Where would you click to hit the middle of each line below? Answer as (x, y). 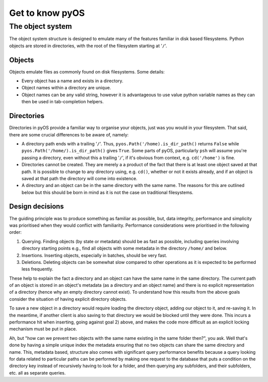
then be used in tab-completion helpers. (63, 102)
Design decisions (36, 207)
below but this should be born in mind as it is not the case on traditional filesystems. (107, 192)
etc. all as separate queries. (37, 373)
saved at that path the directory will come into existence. (79, 178)
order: (15, 232)
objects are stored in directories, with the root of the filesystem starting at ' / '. (88, 46)
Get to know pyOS (47, 13)
